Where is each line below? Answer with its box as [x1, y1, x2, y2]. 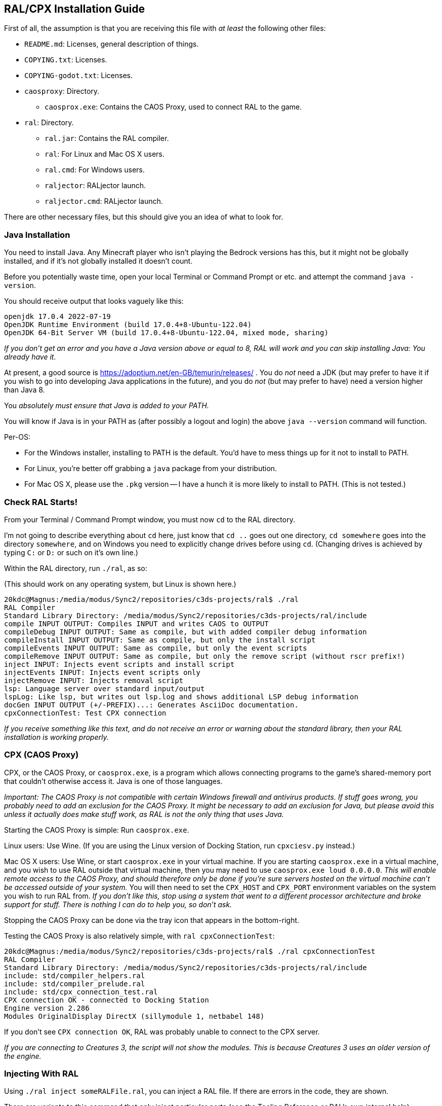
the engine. [4, 1051, 42, 1060]
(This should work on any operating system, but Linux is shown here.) [4, 579, 236, 588]
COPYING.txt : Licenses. [24, 55, 107, 64]
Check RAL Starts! [4, 496, 77, 507]
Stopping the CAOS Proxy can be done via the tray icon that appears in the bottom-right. [4, 915, 299, 924]
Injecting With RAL [4, 1068, 79, 1079]
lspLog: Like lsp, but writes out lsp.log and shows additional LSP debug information [4, 692, 358, 701]
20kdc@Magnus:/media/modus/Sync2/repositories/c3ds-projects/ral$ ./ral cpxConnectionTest [4, 947, 376, 955]
